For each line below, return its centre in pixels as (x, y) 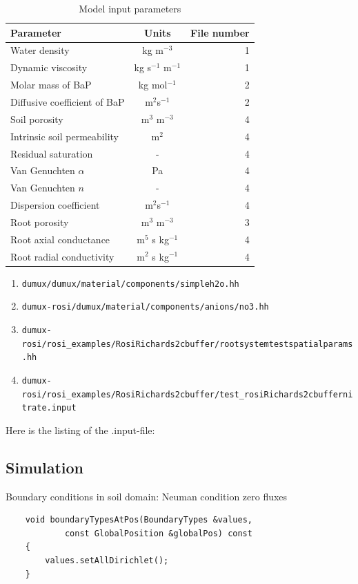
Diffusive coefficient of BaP (68, 101)
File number (220, 32)
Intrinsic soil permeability (64, 136)
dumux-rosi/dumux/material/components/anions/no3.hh (145, 307)
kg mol (153, 85)
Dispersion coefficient (55, 205)
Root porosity (40, 222)
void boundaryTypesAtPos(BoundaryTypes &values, (139, 520)
